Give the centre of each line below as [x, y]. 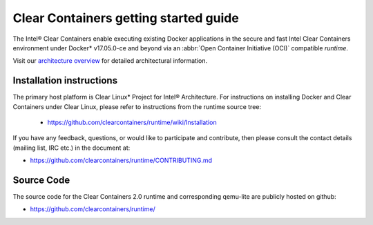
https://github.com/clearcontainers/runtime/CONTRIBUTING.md [121, 160]
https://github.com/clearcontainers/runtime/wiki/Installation [132, 123]
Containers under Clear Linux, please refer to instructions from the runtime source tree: [137, 106]
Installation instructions [65, 80]
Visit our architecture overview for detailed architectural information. [110, 61]
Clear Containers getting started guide [126, 18]
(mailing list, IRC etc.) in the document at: [71, 148]
